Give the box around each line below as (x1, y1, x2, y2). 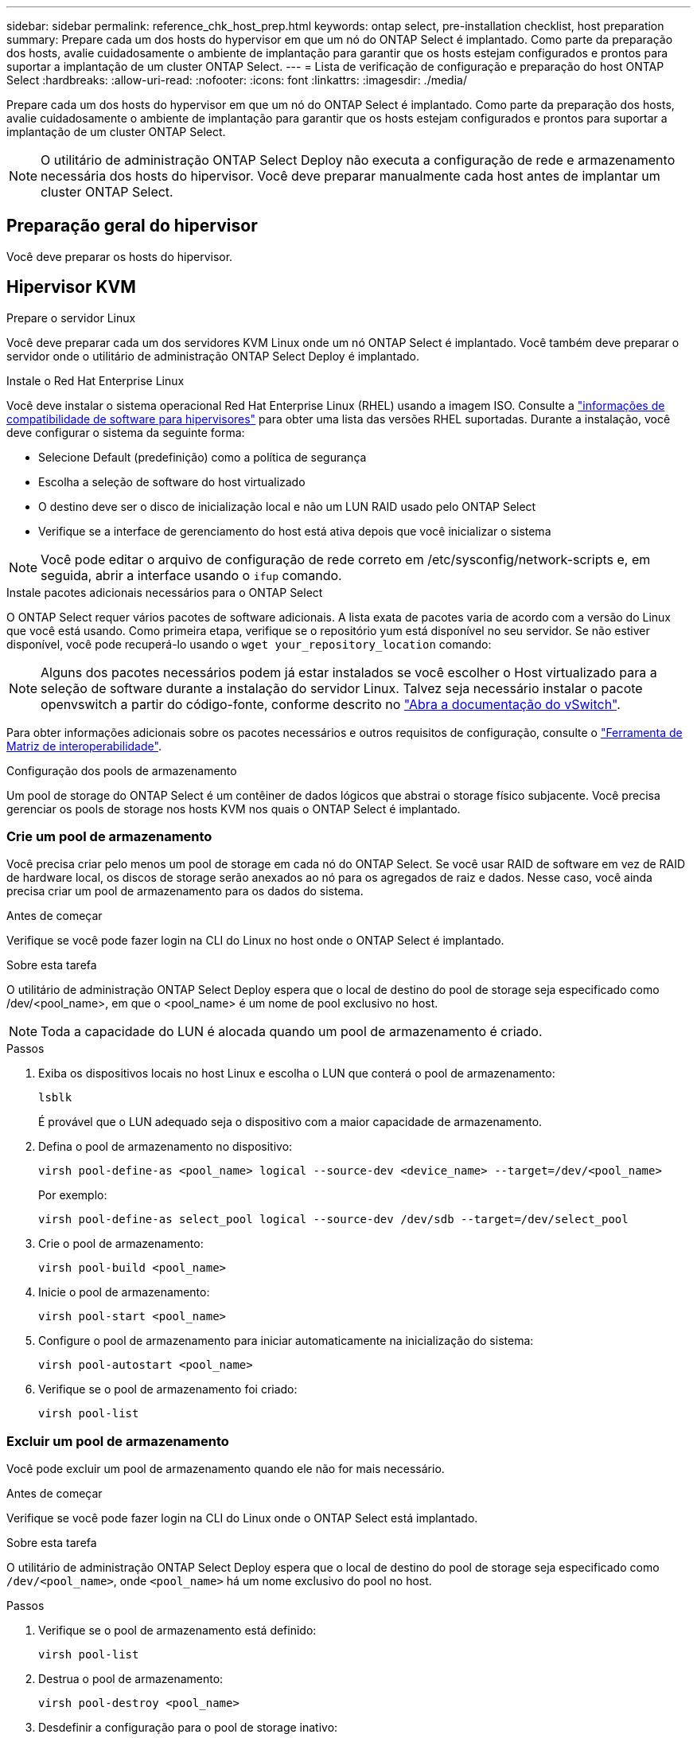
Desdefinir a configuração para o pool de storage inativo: (38, 1720, 338, 1735)
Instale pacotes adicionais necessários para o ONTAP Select (6, 585, 323, 599)
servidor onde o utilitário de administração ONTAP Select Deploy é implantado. (6, 349, 420, 363)
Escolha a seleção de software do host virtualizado (38, 474, 306, 489)
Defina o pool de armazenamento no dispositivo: (38, 1140, 293, 1154)
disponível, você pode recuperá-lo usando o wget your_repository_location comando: (6, 637, 492, 651)
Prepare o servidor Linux (6, 310, 136, 325)
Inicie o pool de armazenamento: (38, 1285, 210, 1300)
